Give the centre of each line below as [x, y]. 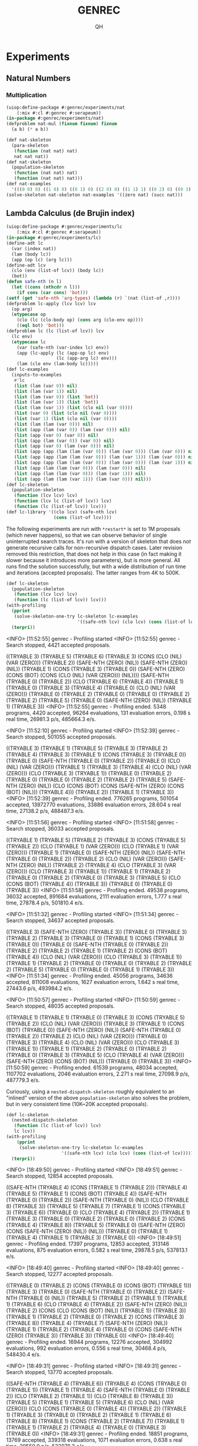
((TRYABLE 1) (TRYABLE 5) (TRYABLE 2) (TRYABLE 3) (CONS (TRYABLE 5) [96, 840]
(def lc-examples [27, 369]
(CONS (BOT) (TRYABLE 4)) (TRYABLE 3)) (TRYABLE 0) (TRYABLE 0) [89, 884]
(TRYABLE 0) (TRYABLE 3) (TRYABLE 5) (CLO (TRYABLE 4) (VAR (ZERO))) [95, 1055]
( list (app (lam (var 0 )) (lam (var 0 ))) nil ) [72, 429]
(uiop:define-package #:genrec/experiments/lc [64, 227]
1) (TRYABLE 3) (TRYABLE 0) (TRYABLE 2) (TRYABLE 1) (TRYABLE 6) [89, 1415]
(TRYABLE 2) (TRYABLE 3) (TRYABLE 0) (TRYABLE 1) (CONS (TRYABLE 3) [95, 938]
